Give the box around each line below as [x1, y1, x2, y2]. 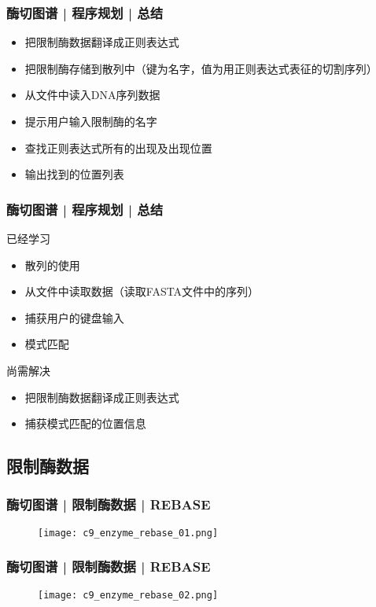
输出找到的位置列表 [24, 166, 124, 182]
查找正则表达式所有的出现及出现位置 [24, 139, 212, 156]
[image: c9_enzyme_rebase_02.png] [38, 589, 219, 601]
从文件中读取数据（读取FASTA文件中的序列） [24, 283, 260, 300]
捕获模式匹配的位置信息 [24, 415, 146, 432]
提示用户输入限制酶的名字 [24, 113, 157, 129]
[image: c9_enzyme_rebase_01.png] [38, 527, 219, 539]
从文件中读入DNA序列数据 [24, 86, 160, 103]
